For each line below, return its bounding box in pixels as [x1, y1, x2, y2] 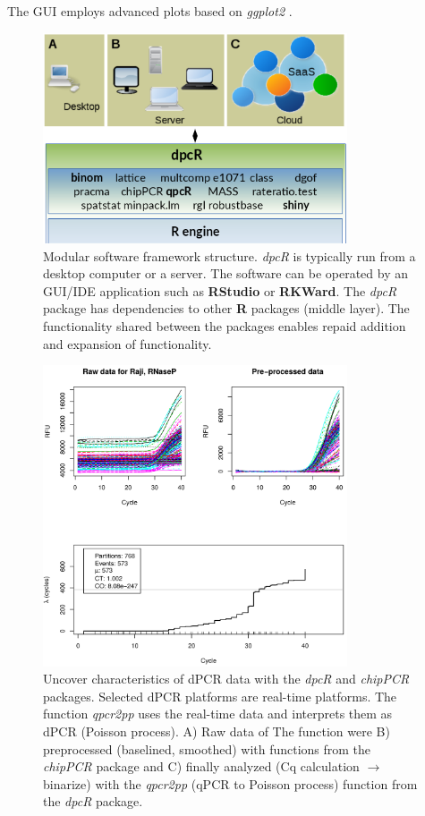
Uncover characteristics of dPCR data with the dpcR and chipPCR [43, 669, 410, 688]
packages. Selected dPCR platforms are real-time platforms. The [43, 686, 397, 705]
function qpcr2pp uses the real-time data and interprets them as [43, 704, 393, 723]
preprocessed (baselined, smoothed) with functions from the [43, 739, 371, 758]
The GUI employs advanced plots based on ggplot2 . [7, 2, 293, 20]
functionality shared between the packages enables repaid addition [43, 316, 406, 335]
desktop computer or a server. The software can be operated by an [43, 264, 408, 283]
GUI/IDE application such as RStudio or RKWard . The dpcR [43, 281, 397, 300]
